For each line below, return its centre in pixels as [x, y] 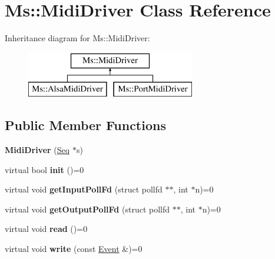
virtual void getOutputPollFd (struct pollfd [87, 209]
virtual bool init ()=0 [44, 169]
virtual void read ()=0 [46, 229]
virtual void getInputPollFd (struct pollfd [84, 189]
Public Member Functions [85, 125]
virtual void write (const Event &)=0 [74, 249]
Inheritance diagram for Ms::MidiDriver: [77, 38]
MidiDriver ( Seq [37, 150]
